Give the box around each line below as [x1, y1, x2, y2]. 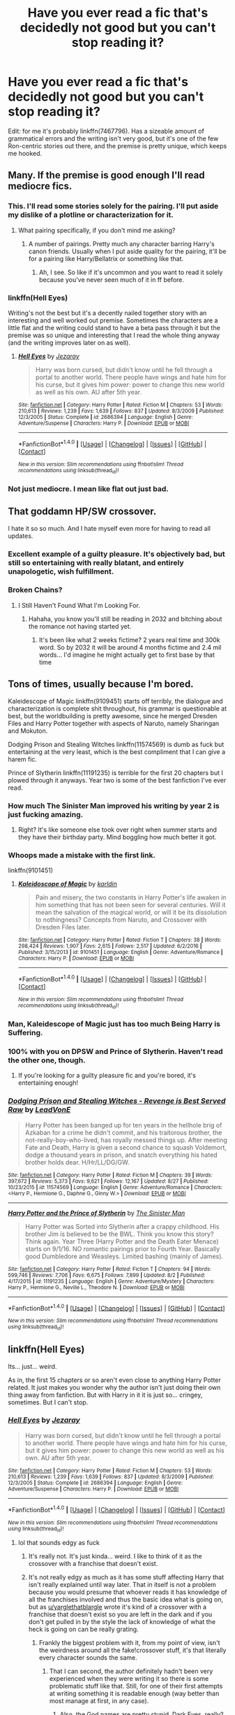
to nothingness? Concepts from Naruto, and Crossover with [35, 916, 207, 924]
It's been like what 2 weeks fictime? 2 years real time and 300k [38, 635, 220, 644]
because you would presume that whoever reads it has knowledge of [28, 1588, 227, 1596]
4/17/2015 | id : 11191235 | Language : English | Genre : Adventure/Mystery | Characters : [8, 1278, 215, 1285]
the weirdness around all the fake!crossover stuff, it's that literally [38, 1646, 227, 1654]
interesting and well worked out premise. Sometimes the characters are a [8, 316, 218, 325]
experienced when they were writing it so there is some [49, 1674, 209, 1683]
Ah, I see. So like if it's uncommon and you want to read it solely [38, 268, 223, 276]
